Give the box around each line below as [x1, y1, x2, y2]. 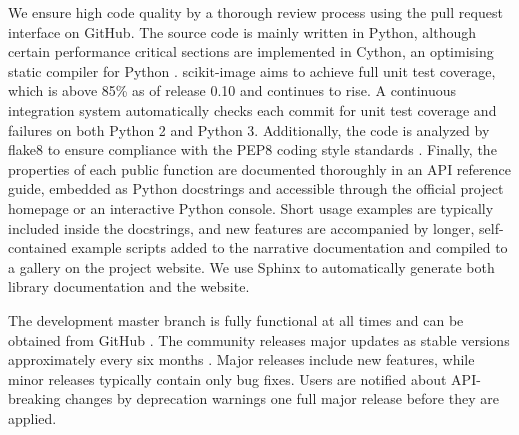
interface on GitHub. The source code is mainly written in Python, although [8, 21, 477, 42]
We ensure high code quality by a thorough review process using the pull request [8, 2, 503, 22]
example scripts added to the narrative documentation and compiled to [71, 237, 508, 258]
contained [8, 237, 67, 258]
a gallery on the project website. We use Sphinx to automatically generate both [8, 256, 495, 277]
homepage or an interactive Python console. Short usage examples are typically [8, 197, 494, 218]
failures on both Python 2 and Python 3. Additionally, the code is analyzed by [8, 119, 490, 140]
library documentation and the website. [8, 276, 250, 297]
